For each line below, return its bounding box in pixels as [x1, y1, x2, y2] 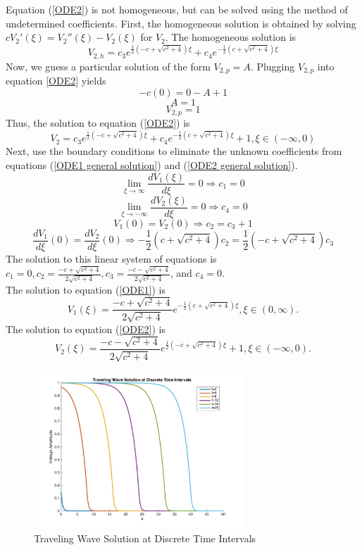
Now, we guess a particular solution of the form [6, 58, 211, 73]
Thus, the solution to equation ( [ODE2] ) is [6, 115, 190, 130]
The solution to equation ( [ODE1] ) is [6, 282, 166, 296]
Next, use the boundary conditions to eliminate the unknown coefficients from [6, 144, 342, 158]
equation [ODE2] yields [6, 73, 106, 88]
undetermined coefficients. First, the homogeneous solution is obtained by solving [6, 15, 356, 30]
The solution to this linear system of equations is [6, 251, 217, 265]
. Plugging [250, 58, 295, 73]
